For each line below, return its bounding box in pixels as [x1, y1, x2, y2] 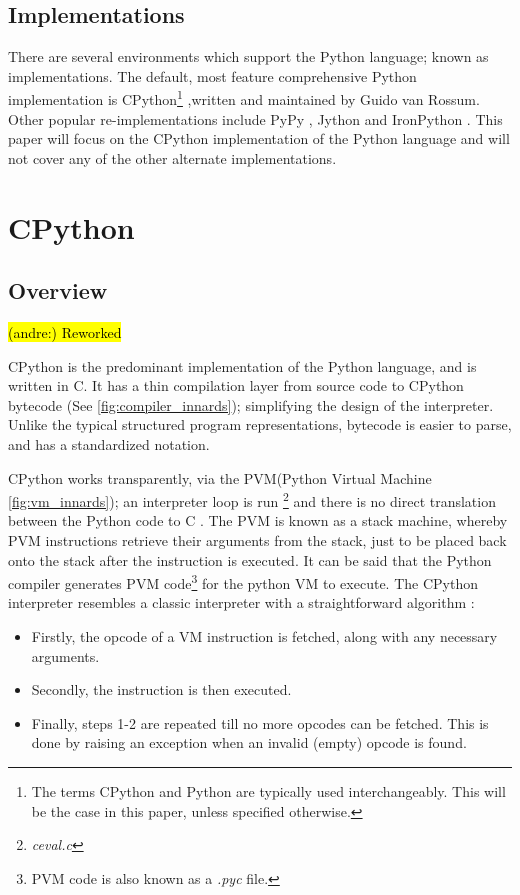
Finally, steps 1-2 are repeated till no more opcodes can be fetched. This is [31, 712, 489, 733]
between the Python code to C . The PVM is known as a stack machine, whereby [8, 510, 508, 531]
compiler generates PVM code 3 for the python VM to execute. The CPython [8, 570, 478, 593]
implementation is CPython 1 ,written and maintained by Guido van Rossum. [8, 86, 480, 110]
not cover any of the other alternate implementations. [8, 147, 337, 168]
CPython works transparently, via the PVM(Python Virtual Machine [8, 467, 432, 488]
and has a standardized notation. [8, 433, 210, 454]
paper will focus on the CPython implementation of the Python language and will [8, 128, 510, 149]
